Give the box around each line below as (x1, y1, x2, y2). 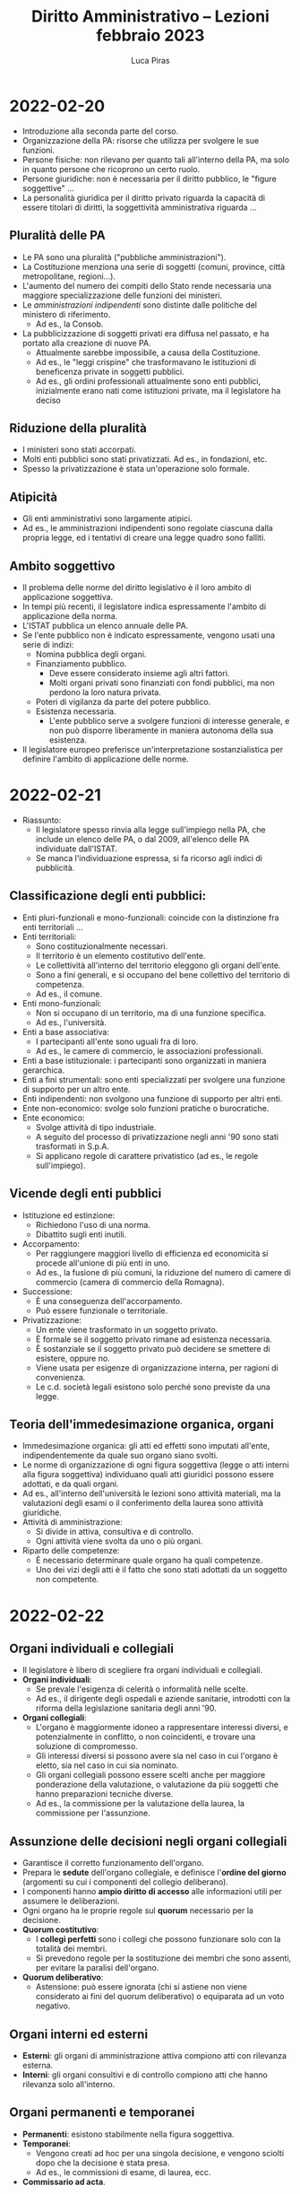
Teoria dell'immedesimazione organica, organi (9, 1416, 275, 1432)
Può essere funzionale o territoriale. (35, 1305, 168, 1316)
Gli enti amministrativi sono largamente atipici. (21, 513, 193, 524)
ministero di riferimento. (21, 309, 111, 319)
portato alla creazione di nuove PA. (21, 337, 151, 348)
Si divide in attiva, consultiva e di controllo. (35, 1527, 194, 1537)
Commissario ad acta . (21, 2176, 106, 2187)
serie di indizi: (21, 639, 74, 649)
